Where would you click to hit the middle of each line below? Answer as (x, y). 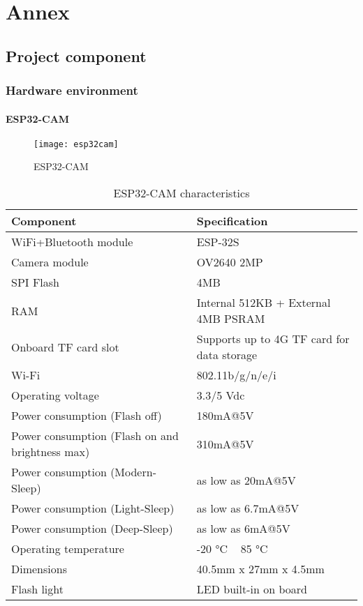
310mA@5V (225, 444)
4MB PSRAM (231, 319)
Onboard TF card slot (65, 347)
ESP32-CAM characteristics (181, 193)
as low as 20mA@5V (246, 480)
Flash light (37, 589)
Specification (232, 221)
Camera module (50, 262)
